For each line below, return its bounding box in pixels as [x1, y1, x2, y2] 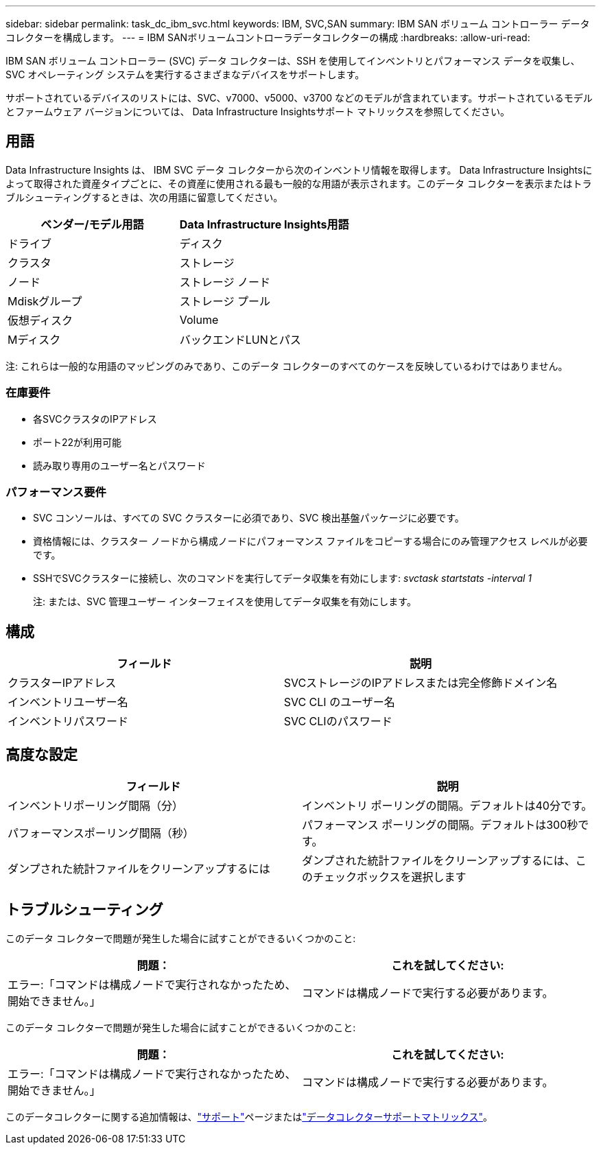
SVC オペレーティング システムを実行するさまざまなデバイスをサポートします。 [5, 69, 365, 80]
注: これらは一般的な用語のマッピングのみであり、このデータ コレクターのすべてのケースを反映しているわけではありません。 [5, 360, 568, 372]
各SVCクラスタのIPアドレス [33, 412, 157, 425]
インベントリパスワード [8, 714, 129, 729]
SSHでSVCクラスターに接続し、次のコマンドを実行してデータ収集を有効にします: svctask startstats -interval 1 [33, 572, 532, 585]
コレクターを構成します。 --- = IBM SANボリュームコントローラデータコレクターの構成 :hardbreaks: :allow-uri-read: [5, 32, 530, 43]
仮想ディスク [8, 313, 73, 327]
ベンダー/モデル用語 [40, 217, 144, 231]
